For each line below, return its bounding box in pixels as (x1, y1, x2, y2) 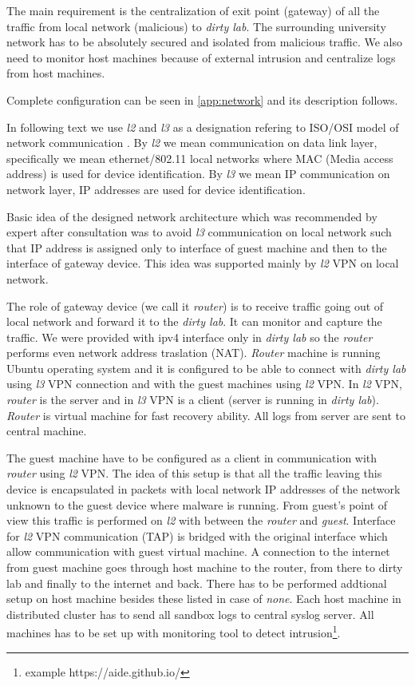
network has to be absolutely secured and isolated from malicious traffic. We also (6, 34, 403, 50)
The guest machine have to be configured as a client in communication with (6, 449, 377, 466)
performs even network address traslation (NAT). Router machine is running (6, 344, 381, 361)
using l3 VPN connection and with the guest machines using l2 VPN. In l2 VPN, (6, 375, 402, 392)
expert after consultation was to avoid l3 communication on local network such (6, 224, 392, 240)
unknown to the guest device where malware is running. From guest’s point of (6, 496, 388, 513)
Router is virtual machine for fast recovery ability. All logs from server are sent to (6, 406, 405, 423)
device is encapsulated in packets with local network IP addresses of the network (6, 481, 401, 498)
